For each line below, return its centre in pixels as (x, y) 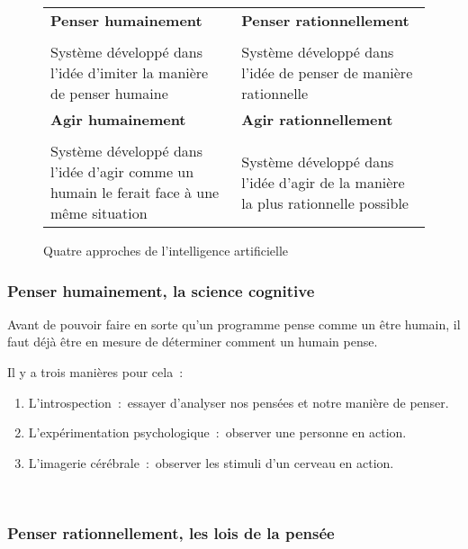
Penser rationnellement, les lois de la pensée (171, 532)
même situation (99, 213)
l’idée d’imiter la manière (130, 72)
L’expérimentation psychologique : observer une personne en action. (217, 432)
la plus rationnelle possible (325, 202)
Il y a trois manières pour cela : (95, 372)
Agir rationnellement (317, 119)
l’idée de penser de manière (327, 72)
